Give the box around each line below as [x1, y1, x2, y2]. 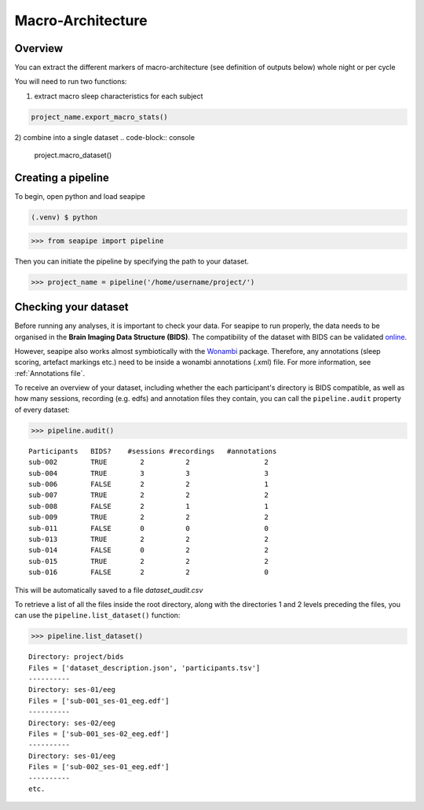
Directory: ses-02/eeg [28, 718, 116, 727]
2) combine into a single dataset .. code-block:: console [14, 132, 196, 142]
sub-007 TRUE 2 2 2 [28, 491, 269, 499]
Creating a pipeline [14, 171, 109, 185]
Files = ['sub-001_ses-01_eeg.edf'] [28, 696, 170, 705]
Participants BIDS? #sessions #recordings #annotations [28, 447, 277, 455]
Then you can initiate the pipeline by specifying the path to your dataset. [14, 256, 249, 266]
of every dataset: [14, 405, 70, 414]
